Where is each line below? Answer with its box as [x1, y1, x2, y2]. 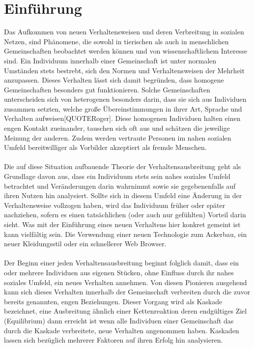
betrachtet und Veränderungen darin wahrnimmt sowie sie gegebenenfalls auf [4, 180, 236, 191]
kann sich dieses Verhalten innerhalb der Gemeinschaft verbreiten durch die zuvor [4, 287, 251, 297]
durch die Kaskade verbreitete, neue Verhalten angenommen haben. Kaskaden [4, 325, 239, 335]
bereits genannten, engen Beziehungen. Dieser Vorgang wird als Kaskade [4, 296, 223, 306]
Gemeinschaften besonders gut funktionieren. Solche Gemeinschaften [4, 84, 210, 94]
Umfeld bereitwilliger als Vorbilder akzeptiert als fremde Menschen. [4, 142, 207, 152]
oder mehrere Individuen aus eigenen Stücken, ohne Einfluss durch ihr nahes [4, 267, 234, 277]
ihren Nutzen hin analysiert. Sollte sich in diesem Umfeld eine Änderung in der [4, 190, 242, 201]
